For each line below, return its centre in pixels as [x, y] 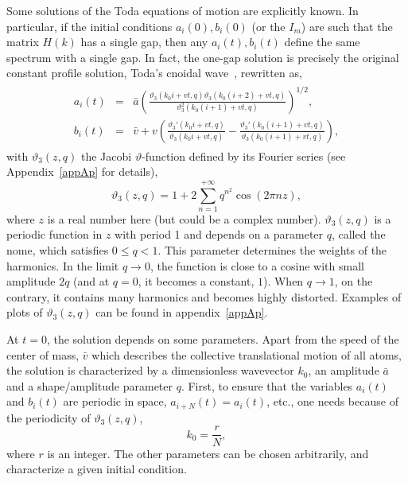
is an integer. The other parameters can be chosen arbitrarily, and [208, 453]
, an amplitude [344, 370]
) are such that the [347, 26]
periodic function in [54, 234]
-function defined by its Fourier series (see [244, 155]
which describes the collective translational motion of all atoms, [247, 354]
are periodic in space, [115, 401]
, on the [354, 281]
